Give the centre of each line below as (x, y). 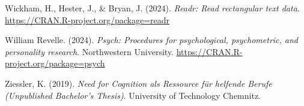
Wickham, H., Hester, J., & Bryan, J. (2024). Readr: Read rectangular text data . (152, 8)
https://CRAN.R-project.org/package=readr (87, 19)
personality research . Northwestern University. (89, 51)
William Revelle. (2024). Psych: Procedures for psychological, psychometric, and (152, 40)
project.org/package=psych (55, 63)
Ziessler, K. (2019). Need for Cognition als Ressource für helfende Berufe (138, 83)
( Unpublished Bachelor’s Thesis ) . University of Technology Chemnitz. (133, 95)
